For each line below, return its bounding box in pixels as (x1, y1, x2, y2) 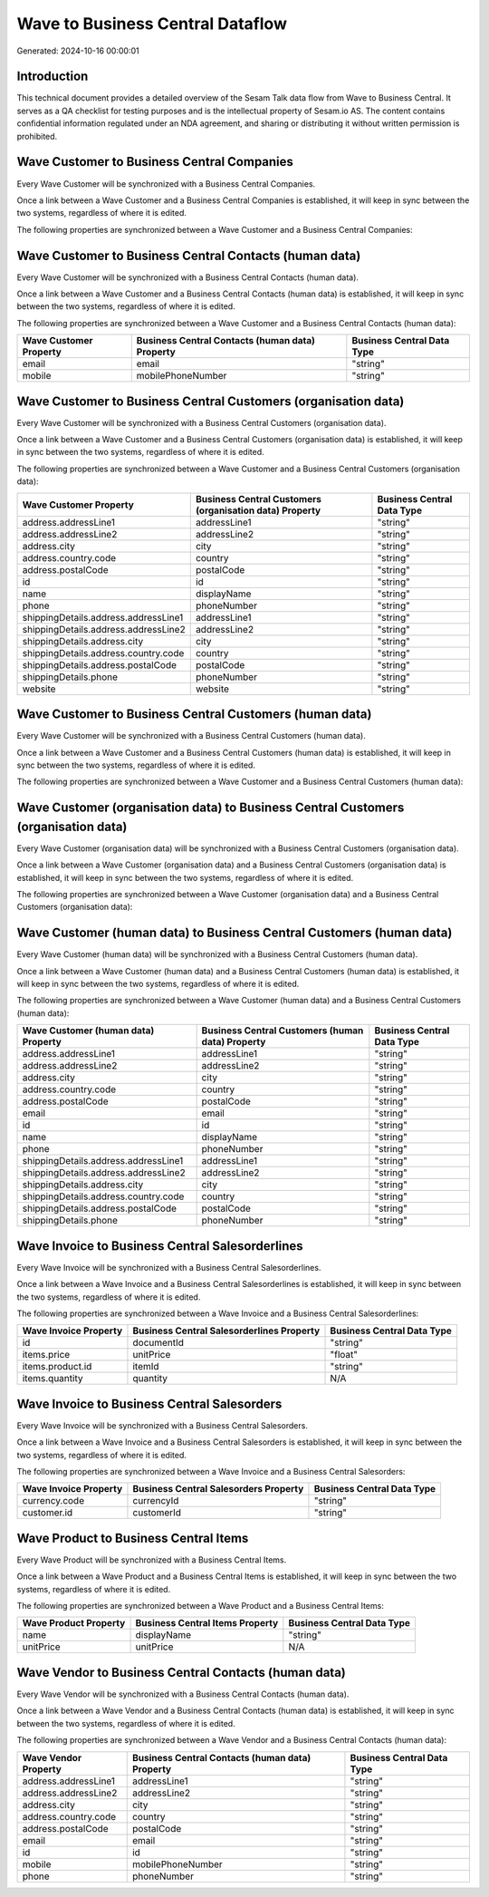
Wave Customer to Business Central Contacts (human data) (16, 247, 361, 263)
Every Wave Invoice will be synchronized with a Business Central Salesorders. (16, 1419, 308, 1431)
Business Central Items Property (135, 1617, 279, 1630)
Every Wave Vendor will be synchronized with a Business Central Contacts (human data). (16, 1689, 350, 1699)
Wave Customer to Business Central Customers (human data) (16, 707, 372, 722)
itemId (132, 1360, 159, 1373)
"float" (330, 1349, 358, 1361)
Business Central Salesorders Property (132, 1483, 304, 1495)
